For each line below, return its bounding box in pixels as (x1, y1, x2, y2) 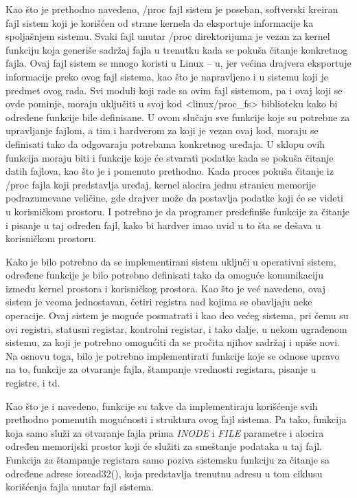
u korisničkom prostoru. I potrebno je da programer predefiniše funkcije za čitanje (5, 204, 350, 218)
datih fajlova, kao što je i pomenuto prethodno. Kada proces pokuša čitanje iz (5, 164, 334, 178)
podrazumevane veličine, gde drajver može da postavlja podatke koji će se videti (5, 191, 343, 205)
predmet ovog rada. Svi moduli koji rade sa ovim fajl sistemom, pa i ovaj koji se (5, 83, 343, 97)
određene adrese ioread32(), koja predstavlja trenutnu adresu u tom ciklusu (5, 466, 323, 480)
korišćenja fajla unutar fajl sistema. (5, 479, 154, 494)
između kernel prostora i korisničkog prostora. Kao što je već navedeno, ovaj (5, 281, 326, 295)
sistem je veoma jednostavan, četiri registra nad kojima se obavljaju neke (5, 294, 312, 309)
